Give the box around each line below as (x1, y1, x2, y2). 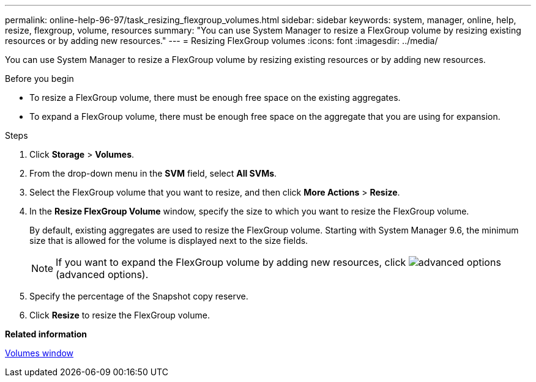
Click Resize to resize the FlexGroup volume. (29, 310, 210, 320)
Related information (5, 329, 87, 339)
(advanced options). (56, 268, 149, 281)
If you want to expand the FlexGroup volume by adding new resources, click (56, 256, 406, 268)
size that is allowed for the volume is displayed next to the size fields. (29, 235, 308, 246)
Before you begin (5, 73, 74, 84)
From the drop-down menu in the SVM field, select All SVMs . (29, 168, 277, 178)
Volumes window (5, 348, 74, 358)
